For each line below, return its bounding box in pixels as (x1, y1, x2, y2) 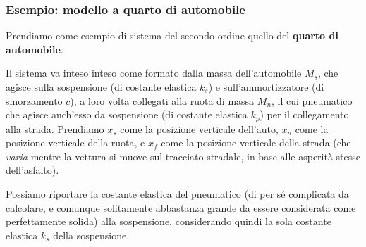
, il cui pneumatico (272, 93, 353, 108)
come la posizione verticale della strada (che (161, 135, 351, 150)
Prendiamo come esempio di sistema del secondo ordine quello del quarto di (6, 28, 338, 43)
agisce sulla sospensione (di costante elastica (6, 80, 197, 94)
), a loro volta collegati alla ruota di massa (70, 93, 255, 108)
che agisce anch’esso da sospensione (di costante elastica (6, 107, 248, 122)
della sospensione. (53, 227, 130, 242)
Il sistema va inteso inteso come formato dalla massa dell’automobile (6, 65, 302, 80)
